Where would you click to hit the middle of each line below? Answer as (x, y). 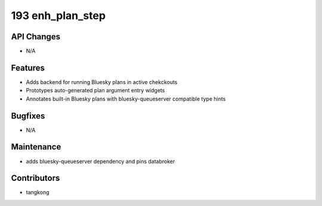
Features (28, 68)
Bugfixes (28, 116)
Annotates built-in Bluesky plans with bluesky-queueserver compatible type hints (126, 99)
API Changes (36, 37)
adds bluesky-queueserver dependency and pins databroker (100, 161)
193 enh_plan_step (58, 15)
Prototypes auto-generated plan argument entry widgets (95, 90)
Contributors (35, 178)
